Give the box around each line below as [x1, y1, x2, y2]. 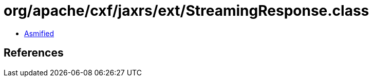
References [4, 46, 64, 60]
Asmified [24, 29, 54, 38]
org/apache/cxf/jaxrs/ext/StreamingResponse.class [4, 2, 369, 19]
